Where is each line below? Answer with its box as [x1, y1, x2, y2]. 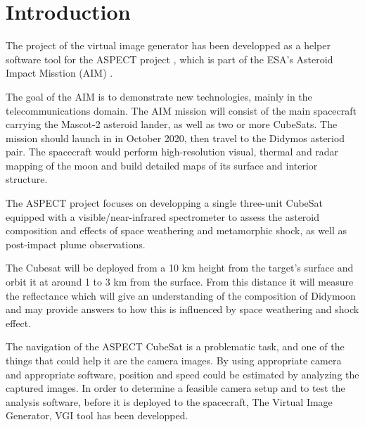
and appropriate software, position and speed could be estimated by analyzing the [6, 367, 359, 381]
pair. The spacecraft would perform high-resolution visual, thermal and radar [6, 144, 339, 159]
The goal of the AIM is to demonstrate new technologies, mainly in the [6, 89, 312, 103]
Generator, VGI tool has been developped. [6, 408, 188, 423]
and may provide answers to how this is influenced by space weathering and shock [6, 302, 359, 317]
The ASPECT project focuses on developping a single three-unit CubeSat [6, 196, 324, 210]
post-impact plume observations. [6, 236, 146, 251]
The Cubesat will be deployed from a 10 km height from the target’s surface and [6, 260, 354, 275]
